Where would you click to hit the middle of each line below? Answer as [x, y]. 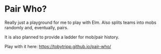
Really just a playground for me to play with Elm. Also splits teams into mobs [80, 22]
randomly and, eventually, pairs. [36, 27]
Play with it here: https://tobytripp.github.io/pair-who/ [58, 46]
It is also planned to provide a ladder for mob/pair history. [62, 37]
